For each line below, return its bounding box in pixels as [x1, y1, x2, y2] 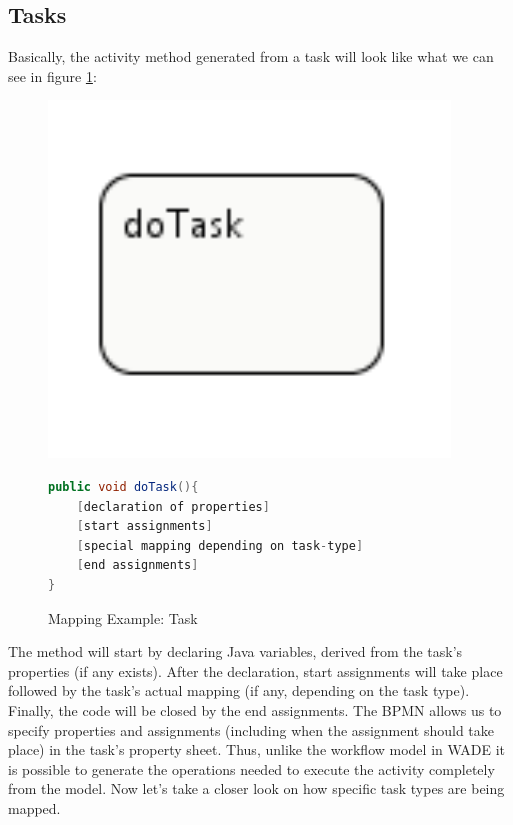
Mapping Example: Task [48, 607, 198, 628]
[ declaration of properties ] [76, 499, 270, 514]
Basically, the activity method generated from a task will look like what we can [8, 46, 494, 67]
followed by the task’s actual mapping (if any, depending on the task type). [8, 680, 470, 701]
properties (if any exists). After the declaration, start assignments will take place [8, 660, 503, 681]
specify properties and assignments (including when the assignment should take [8, 719, 495, 740]
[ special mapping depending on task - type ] [76, 538, 364, 553]
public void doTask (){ [48, 480, 199, 495]
